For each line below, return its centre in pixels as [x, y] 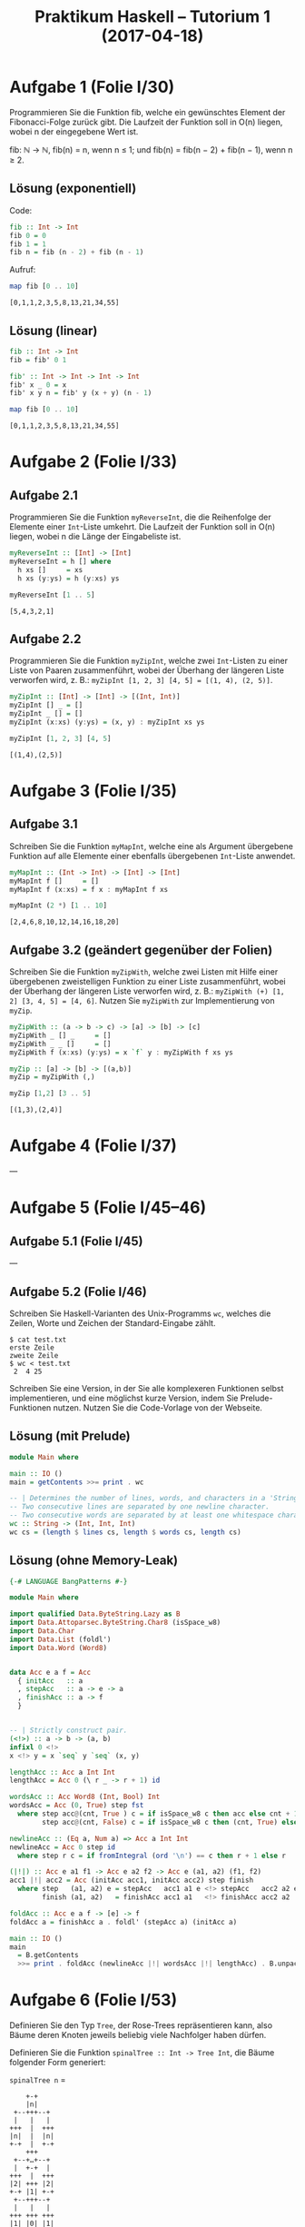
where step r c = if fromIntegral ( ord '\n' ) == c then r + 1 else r [152, 1856]
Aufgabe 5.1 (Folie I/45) [76, 1241]
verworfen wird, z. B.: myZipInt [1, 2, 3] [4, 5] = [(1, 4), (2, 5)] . [141, 680]
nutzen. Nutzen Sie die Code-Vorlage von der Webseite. [158, 1407]
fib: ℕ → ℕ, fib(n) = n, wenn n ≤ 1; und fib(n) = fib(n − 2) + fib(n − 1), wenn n [151, 149]
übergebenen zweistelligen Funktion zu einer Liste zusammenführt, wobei [148, 982]
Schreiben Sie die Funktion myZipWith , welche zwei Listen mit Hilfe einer [144, 972]
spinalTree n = [38, 2080]
